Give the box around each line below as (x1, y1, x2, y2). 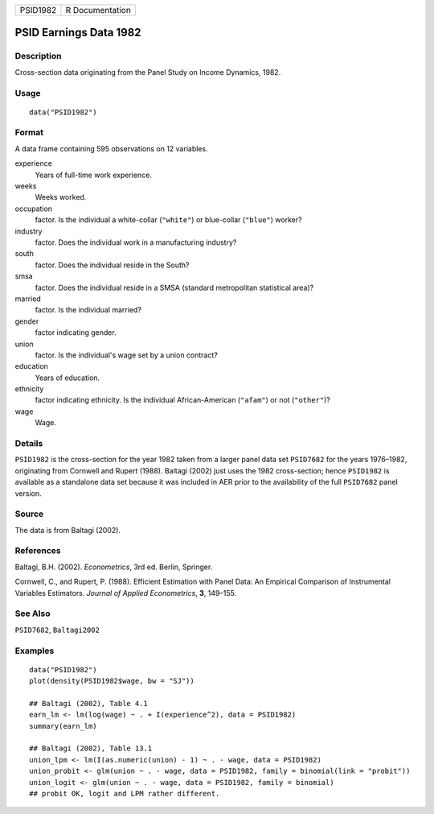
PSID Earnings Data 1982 (14, 26, 141, 39)
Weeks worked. (35, 192, 87, 202)
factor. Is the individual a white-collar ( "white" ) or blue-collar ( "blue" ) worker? (35, 215, 302, 225)
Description (14, 51, 62, 62)
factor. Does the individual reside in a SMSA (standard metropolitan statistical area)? (35, 283, 314, 292)
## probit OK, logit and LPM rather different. (29, 789, 220, 798)
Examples (14, 645, 55, 656)
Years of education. (35, 373, 100, 382)
